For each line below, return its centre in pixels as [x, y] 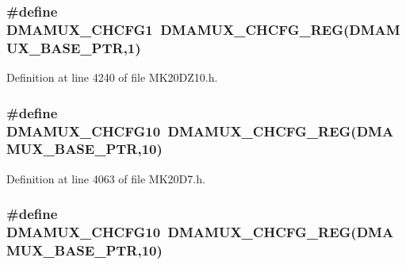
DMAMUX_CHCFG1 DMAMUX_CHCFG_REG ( [178, 29]
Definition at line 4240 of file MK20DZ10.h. [112, 77]
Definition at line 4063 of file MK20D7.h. [106, 178]
